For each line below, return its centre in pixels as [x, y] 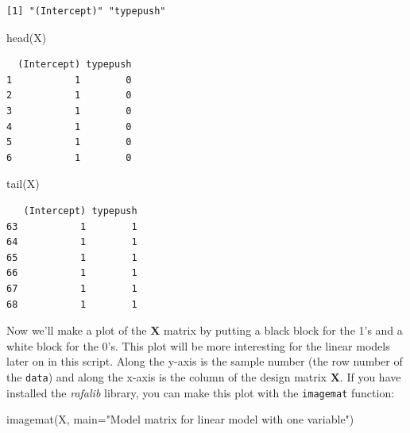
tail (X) [23, 184]
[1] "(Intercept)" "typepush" [86, 11]
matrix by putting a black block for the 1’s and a [283, 330]
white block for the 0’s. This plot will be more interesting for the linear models [198, 345]
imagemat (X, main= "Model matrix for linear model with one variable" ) [180, 419]
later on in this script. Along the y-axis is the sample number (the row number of [205, 361]
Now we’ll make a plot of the [77, 330]
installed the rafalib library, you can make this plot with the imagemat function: [201, 392]
